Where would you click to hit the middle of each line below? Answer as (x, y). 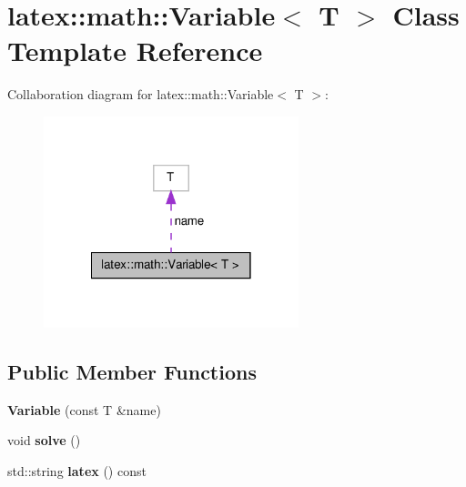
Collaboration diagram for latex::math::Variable (141, 94)
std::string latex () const (77, 470)
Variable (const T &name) (84, 409)
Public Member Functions (132, 371)
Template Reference (135, 51)
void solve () (44, 440)
